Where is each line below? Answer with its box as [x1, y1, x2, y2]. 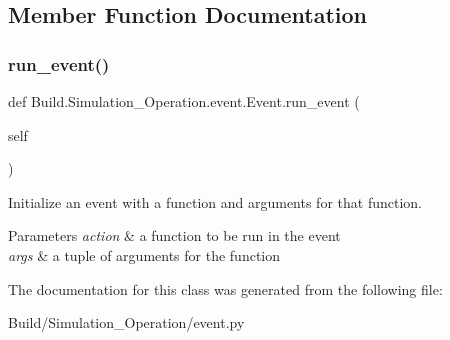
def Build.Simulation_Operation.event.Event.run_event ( [8, 91, 360, 111]
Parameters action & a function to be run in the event [8, 225, 341, 246]
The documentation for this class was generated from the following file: [8, 278, 443, 299]
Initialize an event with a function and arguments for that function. [8, 191, 422, 212]
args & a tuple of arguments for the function [8, 244, 281, 265]
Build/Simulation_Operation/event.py [8, 312, 245, 333]
